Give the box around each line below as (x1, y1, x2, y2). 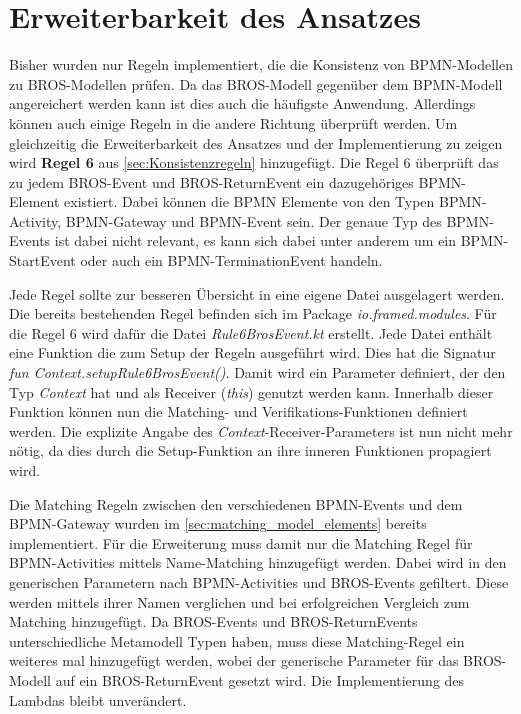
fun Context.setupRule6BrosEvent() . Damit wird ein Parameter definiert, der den (9, 362, 506, 383)
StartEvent (9, 250, 76, 271)
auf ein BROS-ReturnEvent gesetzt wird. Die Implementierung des (55, 669, 465, 690)
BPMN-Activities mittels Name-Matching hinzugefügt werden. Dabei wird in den (9, 552, 507, 573)
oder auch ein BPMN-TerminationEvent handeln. (80, 250, 383, 271)
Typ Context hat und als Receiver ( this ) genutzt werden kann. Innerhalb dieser (9, 381, 494, 402)
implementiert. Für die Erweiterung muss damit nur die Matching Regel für (9, 532, 473, 553)
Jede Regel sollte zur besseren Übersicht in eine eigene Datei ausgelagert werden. (9, 283, 505, 304)
